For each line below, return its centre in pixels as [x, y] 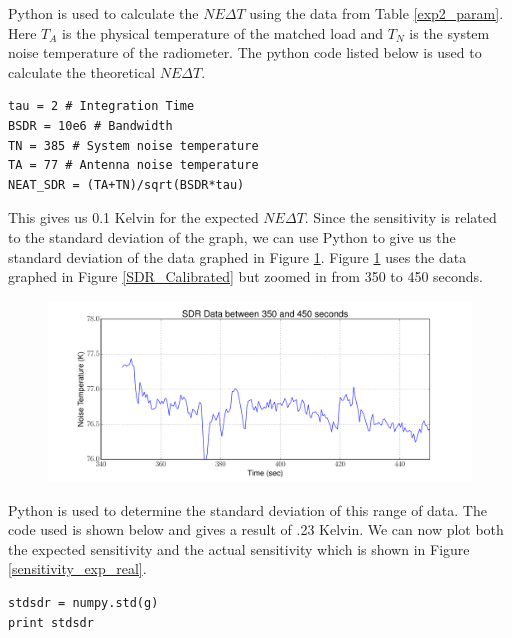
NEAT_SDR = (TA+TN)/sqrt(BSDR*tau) [126, 184]
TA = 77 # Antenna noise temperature [133, 165]
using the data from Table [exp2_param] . [376, 13]
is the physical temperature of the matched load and [223, 32]
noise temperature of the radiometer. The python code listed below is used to [245, 52]
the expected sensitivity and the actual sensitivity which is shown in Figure [239, 548]
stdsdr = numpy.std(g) [83, 603]
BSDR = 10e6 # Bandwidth [90, 125]
